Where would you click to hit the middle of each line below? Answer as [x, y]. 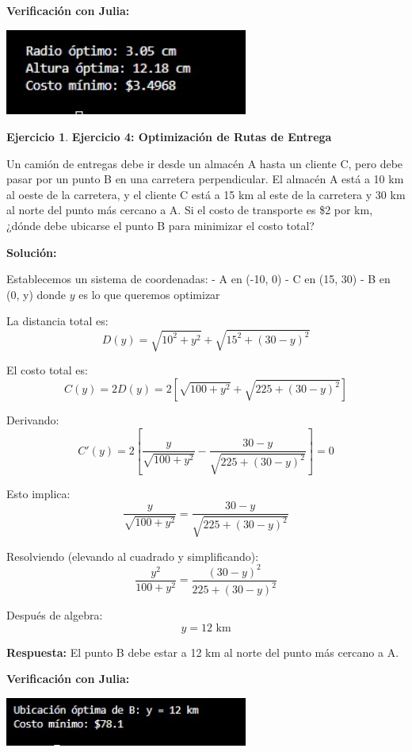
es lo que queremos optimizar [149, 294]
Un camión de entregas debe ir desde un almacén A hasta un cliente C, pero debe [205, 163]
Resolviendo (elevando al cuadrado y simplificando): [133, 556]
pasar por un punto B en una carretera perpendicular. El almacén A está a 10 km [205, 179]
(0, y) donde [36, 294]
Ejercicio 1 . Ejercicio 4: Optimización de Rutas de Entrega [169, 136]
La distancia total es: [57, 321]
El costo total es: [47, 370]
